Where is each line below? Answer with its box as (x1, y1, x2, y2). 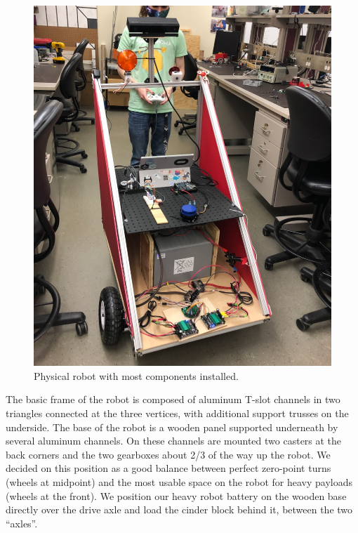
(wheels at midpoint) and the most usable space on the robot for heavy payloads (6, 474, 352, 489)
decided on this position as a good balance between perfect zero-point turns (6, 461, 331, 475)
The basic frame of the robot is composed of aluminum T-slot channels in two (6, 392, 340, 407)
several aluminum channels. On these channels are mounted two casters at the (6, 433, 342, 448)
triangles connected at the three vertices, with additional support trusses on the (6, 405, 349, 420)
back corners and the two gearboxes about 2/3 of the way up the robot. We (6, 447, 331, 461)
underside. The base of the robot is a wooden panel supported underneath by (6, 419, 338, 434)
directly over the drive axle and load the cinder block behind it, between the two (6, 502, 353, 517)
